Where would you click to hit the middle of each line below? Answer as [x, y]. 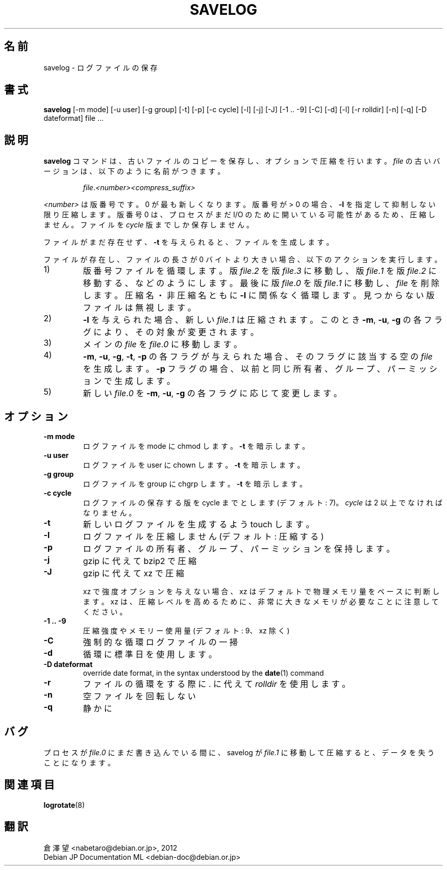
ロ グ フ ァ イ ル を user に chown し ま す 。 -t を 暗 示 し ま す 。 [194, 465]
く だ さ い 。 [105, 612]
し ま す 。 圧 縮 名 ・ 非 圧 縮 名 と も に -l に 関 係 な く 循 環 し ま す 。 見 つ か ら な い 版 [259, 296]
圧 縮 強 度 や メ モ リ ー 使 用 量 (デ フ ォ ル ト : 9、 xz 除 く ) [186, 631]
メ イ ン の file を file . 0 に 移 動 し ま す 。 [162, 344]
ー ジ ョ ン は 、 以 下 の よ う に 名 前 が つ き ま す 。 [134, 171]
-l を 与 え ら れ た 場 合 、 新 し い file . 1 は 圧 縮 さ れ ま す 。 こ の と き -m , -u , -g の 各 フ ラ [263, 320]
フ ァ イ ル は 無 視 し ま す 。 [139, 308]
